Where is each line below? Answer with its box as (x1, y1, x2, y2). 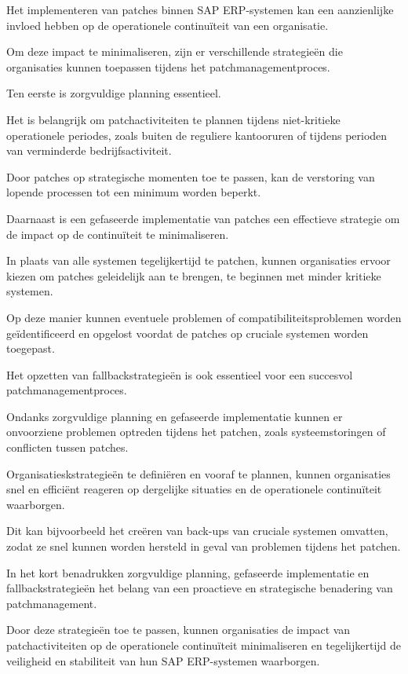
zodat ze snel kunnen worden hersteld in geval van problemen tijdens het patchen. (6, 538, 401, 555)
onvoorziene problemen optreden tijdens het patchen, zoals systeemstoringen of (6, 423, 386, 440)
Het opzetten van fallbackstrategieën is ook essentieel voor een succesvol (6, 366, 353, 383)
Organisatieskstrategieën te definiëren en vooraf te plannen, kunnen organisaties (6, 465, 391, 482)
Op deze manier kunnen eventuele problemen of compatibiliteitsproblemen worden (6, 309, 402, 325)
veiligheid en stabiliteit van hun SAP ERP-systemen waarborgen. (6, 652, 320, 669)
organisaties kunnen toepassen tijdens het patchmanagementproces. (6, 58, 330, 75)
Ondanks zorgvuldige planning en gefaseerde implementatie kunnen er (6, 408, 343, 424)
